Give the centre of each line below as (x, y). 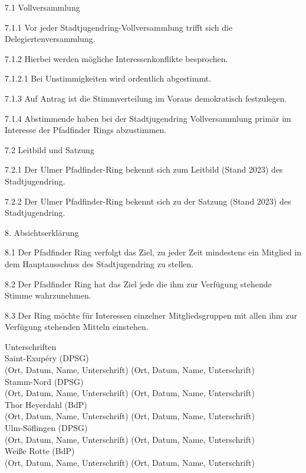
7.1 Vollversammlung (42, 7)
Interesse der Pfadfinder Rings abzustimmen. (86, 130)
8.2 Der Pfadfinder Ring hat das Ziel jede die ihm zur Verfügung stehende (138, 284)
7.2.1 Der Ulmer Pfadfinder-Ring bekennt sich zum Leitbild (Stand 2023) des (144, 169)
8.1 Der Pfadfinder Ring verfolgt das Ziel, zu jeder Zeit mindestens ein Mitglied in (153, 252)
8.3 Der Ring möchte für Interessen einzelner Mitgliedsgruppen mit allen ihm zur (151, 315)
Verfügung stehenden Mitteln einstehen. (77, 327)
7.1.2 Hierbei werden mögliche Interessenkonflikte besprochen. (116, 58)
